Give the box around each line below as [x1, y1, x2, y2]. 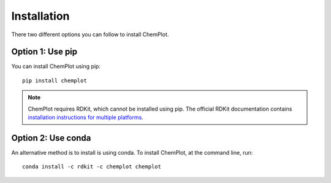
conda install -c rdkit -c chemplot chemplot [22, 163, 162, 170]
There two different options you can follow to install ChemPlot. [11, 31, 169, 38]
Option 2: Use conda [11, 133, 91, 143]
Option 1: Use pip [11, 47, 78, 57]
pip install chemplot [22, 77, 87, 84]
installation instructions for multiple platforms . [28, 114, 143, 121]
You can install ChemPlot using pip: [11, 63, 101, 70]
